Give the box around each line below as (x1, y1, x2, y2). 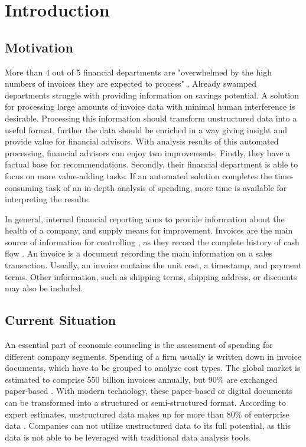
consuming (5, 181, 43, 193)
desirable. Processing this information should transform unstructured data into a (5, 111, 297, 124)
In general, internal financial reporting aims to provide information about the (5, 212, 285, 225)
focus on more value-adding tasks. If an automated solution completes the (5, 169, 272, 182)
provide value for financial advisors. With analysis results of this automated (5, 135, 279, 147)
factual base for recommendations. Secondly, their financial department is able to (5, 158, 298, 170)
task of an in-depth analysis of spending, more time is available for (45, 181, 287, 193)
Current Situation (5, 311, 116, 329)
